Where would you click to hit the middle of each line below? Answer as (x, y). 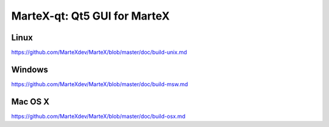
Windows (30, 69)
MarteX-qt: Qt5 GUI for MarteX (90, 16)
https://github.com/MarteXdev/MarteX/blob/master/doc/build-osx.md (98, 116)
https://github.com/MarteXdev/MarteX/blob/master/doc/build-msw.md (100, 84)
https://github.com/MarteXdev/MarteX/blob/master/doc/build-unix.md (99, 53)
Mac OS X (30, 102)
